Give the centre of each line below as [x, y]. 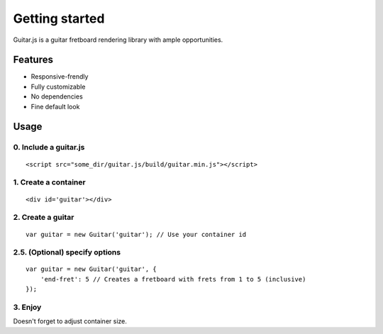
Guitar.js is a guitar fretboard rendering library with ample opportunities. [118, 40]
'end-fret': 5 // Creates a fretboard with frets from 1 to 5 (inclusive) [173, 279]
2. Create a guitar [44, 218]
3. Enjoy [27, 307]
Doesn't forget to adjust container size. [70, 321]
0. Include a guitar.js [49, 147]
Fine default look [55, 106]
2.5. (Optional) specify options [67, 252]
